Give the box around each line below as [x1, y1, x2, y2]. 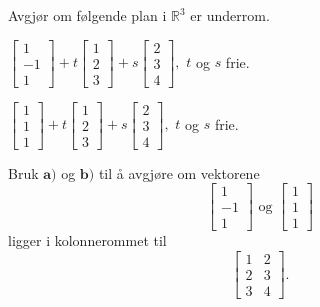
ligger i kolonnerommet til [8, 230, 167, 251]
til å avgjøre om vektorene [98, 162, 260, 183]
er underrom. [190, 5, 270, 25]
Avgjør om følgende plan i [8, 5, 167, 25]
